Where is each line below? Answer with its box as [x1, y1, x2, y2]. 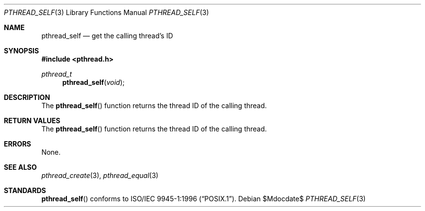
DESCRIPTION [4, 93, 50, 101]
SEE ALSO [4, 163, 37, 171]
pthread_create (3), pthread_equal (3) [41, 171, 159, 179]
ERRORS [4, 140, 32, 148]
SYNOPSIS [4, 47, 39, 55]
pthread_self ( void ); [62, 78, 125, 86]
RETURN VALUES [4, 116, 61, 125]
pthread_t [41, 70, 72, 78]
